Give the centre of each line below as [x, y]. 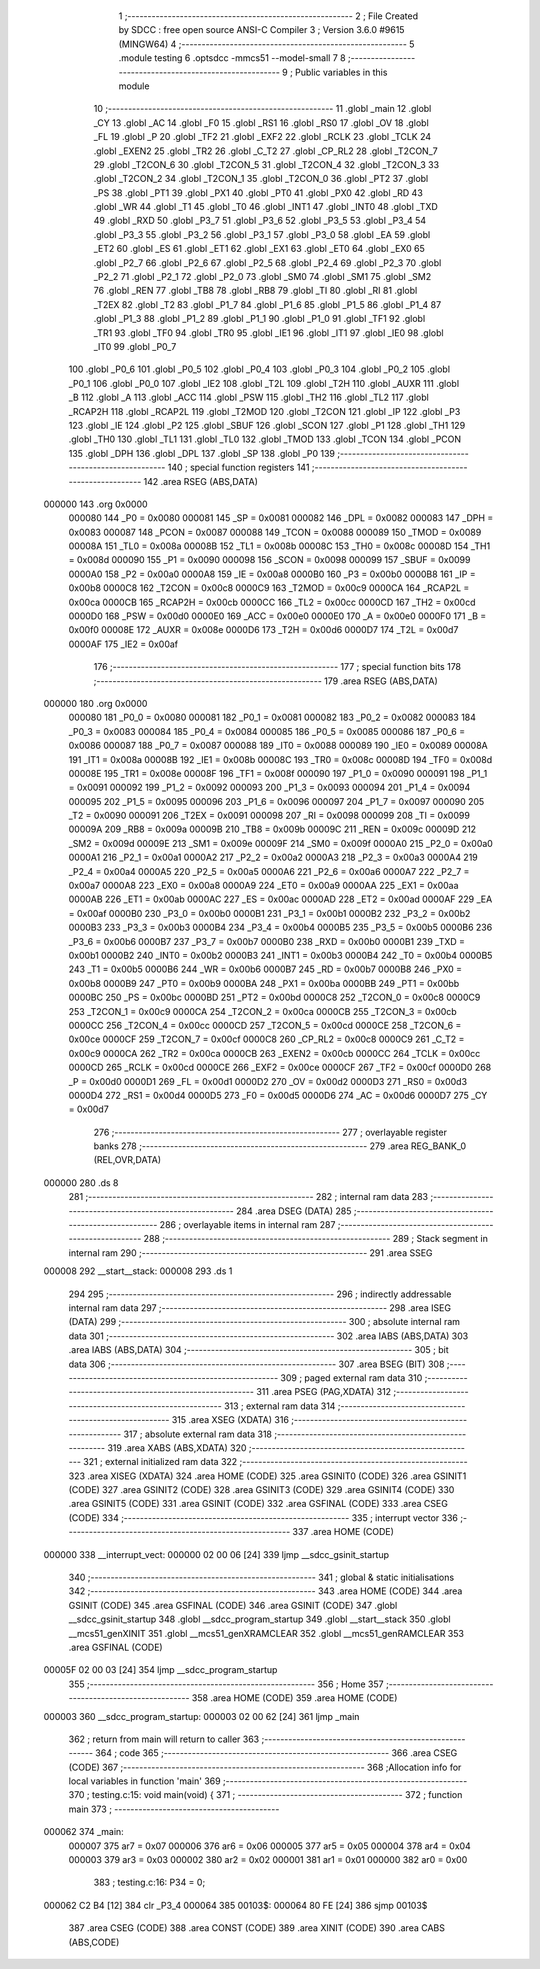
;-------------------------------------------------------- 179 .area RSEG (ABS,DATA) [266, 681]
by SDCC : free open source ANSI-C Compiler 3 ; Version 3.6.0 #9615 [261, 30]
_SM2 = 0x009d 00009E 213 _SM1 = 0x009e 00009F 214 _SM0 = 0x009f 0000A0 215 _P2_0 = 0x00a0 [281, 843]
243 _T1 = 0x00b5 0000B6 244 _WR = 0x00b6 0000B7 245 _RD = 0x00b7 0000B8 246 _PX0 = [265, 969]
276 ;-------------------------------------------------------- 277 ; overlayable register [270, 1132]
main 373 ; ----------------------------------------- [174, 1809]
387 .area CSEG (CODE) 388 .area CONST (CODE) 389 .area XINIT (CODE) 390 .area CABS [256, 1928]
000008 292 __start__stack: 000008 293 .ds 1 [138, 1271]
